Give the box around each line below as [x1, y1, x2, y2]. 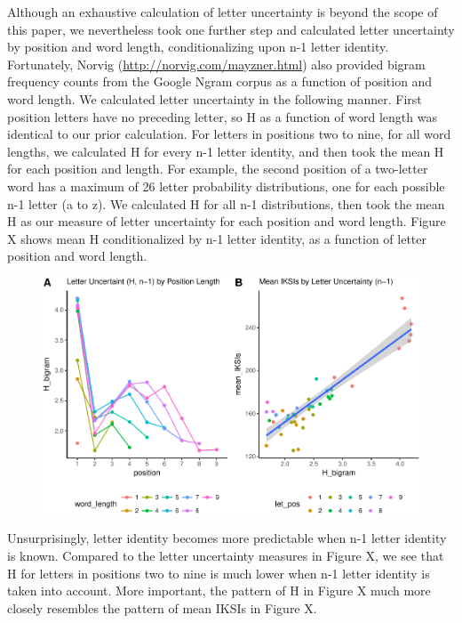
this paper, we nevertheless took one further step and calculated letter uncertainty [7, 20, 455, 38]
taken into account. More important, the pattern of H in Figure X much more [7, 581, 431, 600]
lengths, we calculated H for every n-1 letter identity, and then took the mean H [7, 142, 444, 160]
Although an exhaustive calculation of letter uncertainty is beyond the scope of [7, 3, 438, 20]
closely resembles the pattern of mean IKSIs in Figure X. [7, 598, 317, 617]
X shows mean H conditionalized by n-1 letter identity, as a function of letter [7, 229, 427, 247]
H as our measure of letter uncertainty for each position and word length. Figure [7, 212, 446, 231]
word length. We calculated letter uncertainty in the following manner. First [7, 89, 422, 108]
